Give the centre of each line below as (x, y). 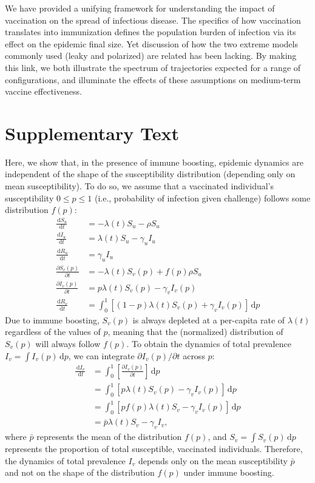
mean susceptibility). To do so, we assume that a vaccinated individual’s (140, 186)
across (194, 355)
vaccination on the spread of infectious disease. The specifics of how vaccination (153, 20)
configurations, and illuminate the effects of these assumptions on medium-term (153, 79)
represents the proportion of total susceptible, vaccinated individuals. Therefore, (154, 449)
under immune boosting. (229, 472)
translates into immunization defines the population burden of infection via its (151, 32)
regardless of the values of (53, 332)
